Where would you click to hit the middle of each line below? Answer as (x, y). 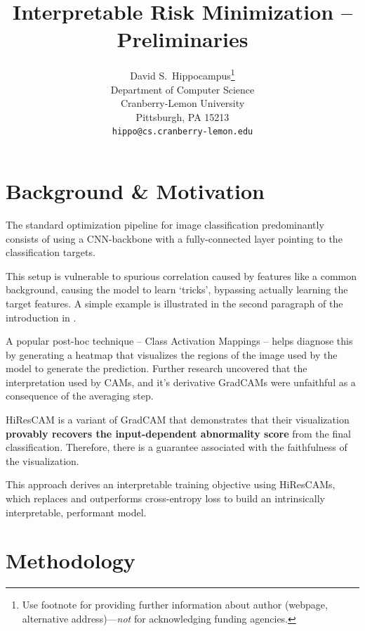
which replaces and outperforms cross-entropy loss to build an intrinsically (166, 498)
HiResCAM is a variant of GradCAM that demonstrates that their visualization (178, 420)
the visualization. (42, 460)
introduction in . (41, 317)
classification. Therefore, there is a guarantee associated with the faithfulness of (177, 447)
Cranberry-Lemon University (182, 103)
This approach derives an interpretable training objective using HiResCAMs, (171, 484)
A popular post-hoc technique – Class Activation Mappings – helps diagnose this (179, 341)
